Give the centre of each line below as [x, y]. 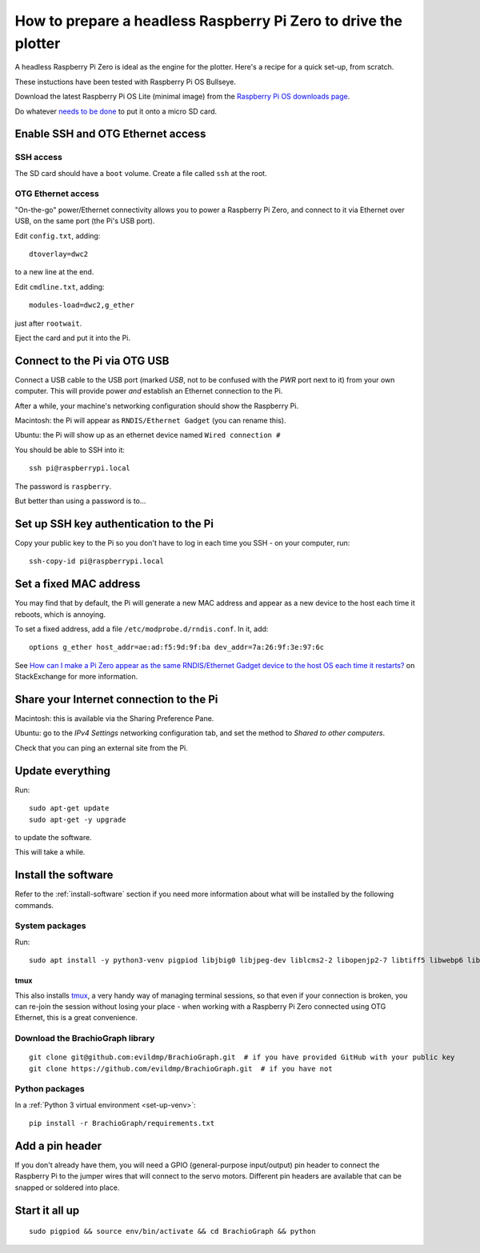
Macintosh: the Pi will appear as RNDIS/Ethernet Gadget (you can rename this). [150, 421]
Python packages [50, 1089]
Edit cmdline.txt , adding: [60, 286]
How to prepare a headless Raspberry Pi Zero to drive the [209, 21]
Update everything [63, 771]
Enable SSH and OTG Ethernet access [110, 134]
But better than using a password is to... [80, 501]
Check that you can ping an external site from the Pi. [101, 747]
